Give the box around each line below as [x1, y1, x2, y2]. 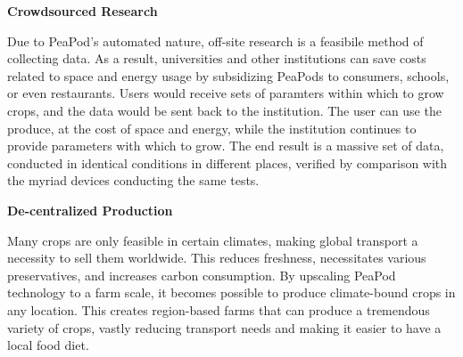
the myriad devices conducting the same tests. [7, 171, 260, 190]
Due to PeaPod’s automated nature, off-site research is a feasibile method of [7, 31, 424, 50]
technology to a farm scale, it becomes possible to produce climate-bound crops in [7, 283, 456, 302]
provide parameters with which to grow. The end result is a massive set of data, [7, 136, 444, 155]
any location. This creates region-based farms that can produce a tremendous [7, 300, 430, 319]
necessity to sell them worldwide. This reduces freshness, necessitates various [7, 248, 426, 267]
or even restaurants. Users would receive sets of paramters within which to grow [7, 84, 444, 102]
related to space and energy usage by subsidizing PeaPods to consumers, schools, [7, 66, 450, 85]
